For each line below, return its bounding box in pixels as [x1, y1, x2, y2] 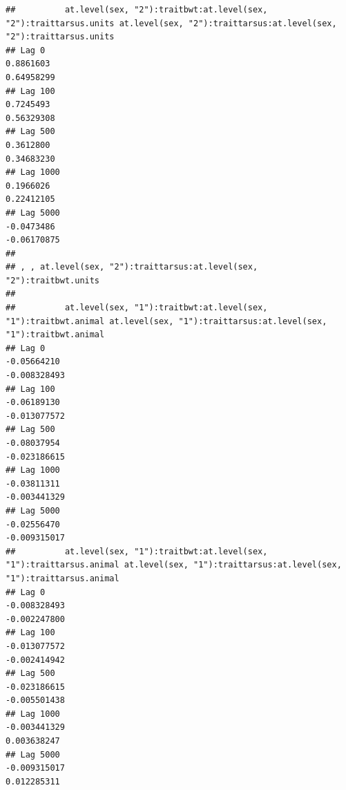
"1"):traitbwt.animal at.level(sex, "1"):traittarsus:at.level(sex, [6, 316, 327, 326]
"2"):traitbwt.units [6, 275, 100, 285]
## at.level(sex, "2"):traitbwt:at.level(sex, [6, 5, 268, 15]
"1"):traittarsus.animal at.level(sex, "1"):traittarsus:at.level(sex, [6, 560, 342, 570]
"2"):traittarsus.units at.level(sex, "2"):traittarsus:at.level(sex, [6, 18, 337, 28]
